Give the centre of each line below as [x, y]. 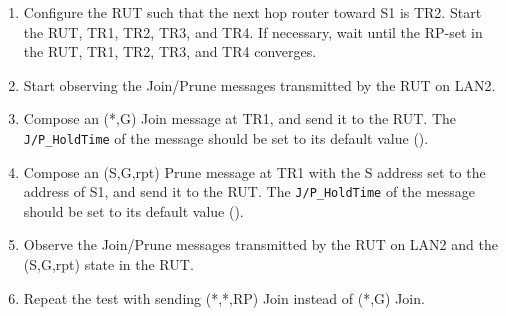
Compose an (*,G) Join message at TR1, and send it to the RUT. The [240, 118]
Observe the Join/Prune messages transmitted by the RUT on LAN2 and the [260, 244]
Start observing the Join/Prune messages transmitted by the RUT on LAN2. [259, 84]
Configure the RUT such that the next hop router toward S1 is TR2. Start [252, 12]
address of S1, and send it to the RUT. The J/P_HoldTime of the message [249, 191]
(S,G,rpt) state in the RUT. [108, 264]
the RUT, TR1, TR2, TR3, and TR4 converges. [170, 51]
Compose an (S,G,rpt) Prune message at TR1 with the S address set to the [254, 171]
